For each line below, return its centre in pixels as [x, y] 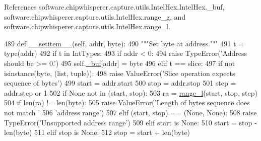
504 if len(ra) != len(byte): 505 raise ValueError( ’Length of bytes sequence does [127, 102]
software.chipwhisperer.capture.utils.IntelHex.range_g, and [95, 16]
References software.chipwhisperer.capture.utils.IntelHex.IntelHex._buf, [114, 7]
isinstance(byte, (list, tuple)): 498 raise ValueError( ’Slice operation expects [120, 73]
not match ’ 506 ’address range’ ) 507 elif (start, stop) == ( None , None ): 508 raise [130, 112]
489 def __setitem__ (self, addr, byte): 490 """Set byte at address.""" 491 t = [124, 43]
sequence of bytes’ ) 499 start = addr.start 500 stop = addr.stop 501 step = [120, 83]
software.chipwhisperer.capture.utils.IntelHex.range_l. [87, 26]
